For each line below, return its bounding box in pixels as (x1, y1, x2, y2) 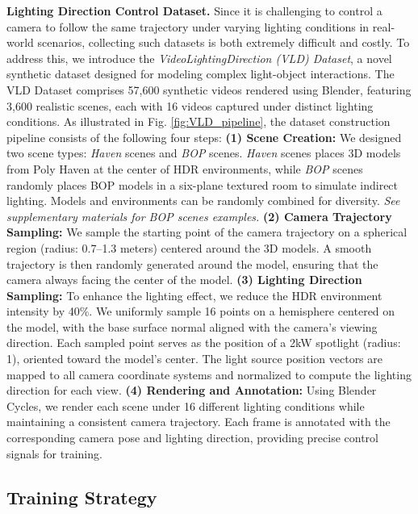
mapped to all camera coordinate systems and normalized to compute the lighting (6, 366, 412, 382)
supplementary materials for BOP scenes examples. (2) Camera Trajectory (6, 207, 392, 224)
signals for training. (6, 445, 102, 462)
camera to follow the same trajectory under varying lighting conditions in (6, 18, 370, 35)
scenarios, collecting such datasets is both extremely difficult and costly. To (37, 34, 410, 51)
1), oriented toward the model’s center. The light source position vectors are (6, 350, 383, 367)
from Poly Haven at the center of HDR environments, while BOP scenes (6, 160, 363, 177)
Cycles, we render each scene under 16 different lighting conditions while (6, 397, 365, 414)
